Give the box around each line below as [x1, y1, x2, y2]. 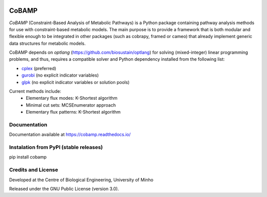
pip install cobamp [9, 154, 47, 160]
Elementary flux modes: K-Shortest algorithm [26, 95, 118, 101]
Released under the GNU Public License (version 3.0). [9, 186, 119, 192]
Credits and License [9, 166, 58, 173]
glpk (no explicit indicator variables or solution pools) [21, 79, 130, 85]
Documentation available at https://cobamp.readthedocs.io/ [9, 131, 131, 138]
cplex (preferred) [21, 65, 56, 71]
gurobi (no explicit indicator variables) [21, 72, 99, 79]
